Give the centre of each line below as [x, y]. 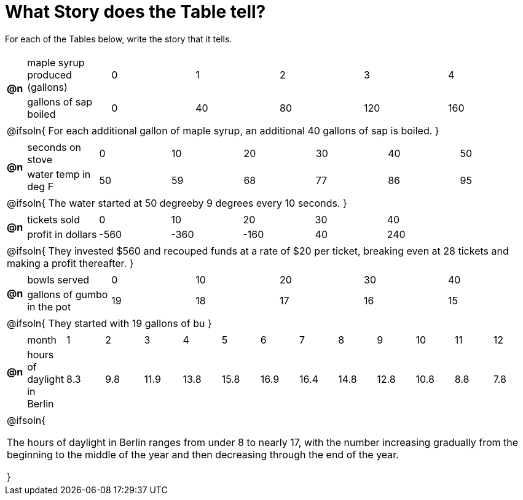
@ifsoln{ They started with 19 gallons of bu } [109, 323]
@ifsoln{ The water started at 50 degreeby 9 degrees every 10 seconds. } [177, 203]
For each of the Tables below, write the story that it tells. [119, 39]
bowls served [58, 279]
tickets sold [53, 219]
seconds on [54, 147]
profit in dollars [62, 234]
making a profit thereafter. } [70, 263]
